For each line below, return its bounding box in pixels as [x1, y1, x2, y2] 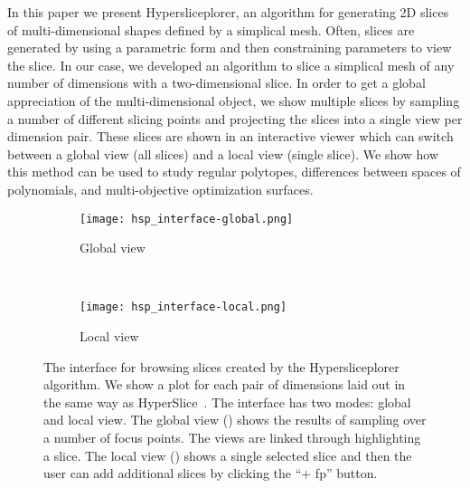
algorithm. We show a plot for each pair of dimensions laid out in [43, 375, 406, 394]
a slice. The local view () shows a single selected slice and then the [43, 445, 412, 464]
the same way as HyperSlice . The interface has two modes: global [43, 392, 411, 411]
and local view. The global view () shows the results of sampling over [43, 410, 427, 429]
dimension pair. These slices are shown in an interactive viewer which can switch [7, 127, 454, 146]
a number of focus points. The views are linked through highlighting [43, 428, 421, 446]
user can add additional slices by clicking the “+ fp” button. [43, 464, 378, 483]
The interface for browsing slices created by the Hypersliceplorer [43, 357, 399, 376]
